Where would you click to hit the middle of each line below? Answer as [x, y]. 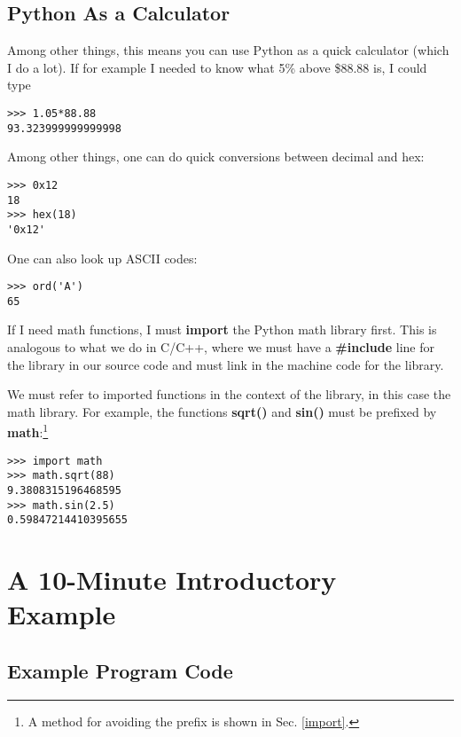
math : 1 [28, 431]
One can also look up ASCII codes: [102, 258]
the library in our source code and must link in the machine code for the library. [226, 364]
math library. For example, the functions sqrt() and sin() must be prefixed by [222, 411]
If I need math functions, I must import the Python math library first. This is [222, 329]
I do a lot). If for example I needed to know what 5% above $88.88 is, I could [217, 67]
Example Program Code [120, 670]
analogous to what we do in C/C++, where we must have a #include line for [221, 347]
